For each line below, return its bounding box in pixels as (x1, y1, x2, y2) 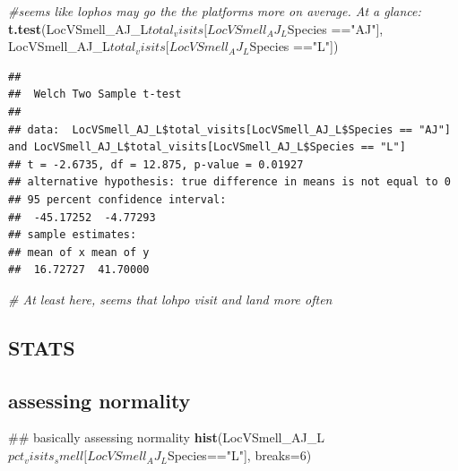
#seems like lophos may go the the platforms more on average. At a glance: (8, 2, 421, 20)
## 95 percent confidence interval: (8, 193, 227, 206)
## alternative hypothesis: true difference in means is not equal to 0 (8, 176, 451, 189)
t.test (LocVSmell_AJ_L (8, 19, 149, 38)
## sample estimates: (8, 228, 137, 242)
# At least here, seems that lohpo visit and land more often (8, 289, 333, 308)
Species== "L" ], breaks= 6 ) (167, 446, 312, 465)
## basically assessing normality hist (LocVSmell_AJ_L (8, 428, 324, 447)
